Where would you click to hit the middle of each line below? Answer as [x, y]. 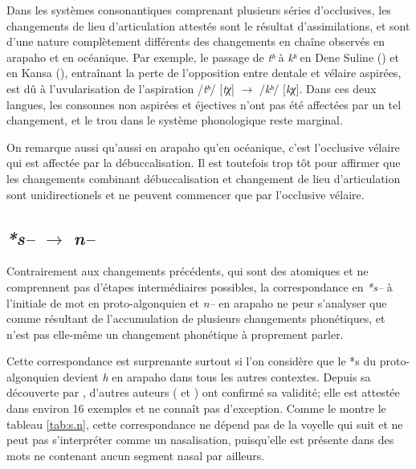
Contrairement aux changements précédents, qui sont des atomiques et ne [188, 271]
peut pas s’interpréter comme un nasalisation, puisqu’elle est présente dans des [200, 440]
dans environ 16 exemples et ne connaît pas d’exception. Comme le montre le [196, 408]
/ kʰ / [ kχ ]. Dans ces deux [318, 88]
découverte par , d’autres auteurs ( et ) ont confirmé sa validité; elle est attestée [203, 392]
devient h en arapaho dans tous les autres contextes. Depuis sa [217, 376]
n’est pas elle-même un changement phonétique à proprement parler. [175, 334]
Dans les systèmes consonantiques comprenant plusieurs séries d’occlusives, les [199, 10]
